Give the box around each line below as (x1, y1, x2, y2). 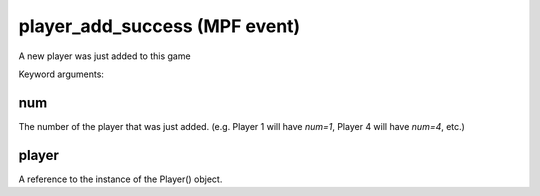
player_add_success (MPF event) (18, 15, 301, 37)
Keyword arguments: (18, 68, 105, 80)
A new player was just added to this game (18, 50, 191, 62)
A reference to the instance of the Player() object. (18, 173, 223, 185)
